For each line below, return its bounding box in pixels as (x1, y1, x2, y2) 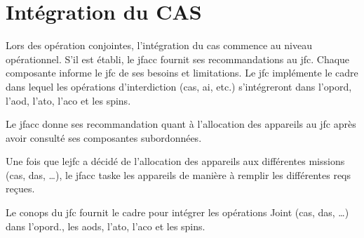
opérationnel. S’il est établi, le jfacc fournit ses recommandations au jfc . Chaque (6, 51, 350, 66)
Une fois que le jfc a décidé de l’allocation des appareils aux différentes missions (6, 154, 345, 168)
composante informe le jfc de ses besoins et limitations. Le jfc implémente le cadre (6, 65, 358, 80)
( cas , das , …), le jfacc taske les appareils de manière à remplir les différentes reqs (6, 167, 351, 182)
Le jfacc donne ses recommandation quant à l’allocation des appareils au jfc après (6, 117, 356, 131)
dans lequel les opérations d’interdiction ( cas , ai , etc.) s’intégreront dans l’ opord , (6, 79, 352, 93)
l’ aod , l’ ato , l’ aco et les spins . (6, 93, 131, 107)
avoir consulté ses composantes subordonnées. (6, 130, 202, 145)
